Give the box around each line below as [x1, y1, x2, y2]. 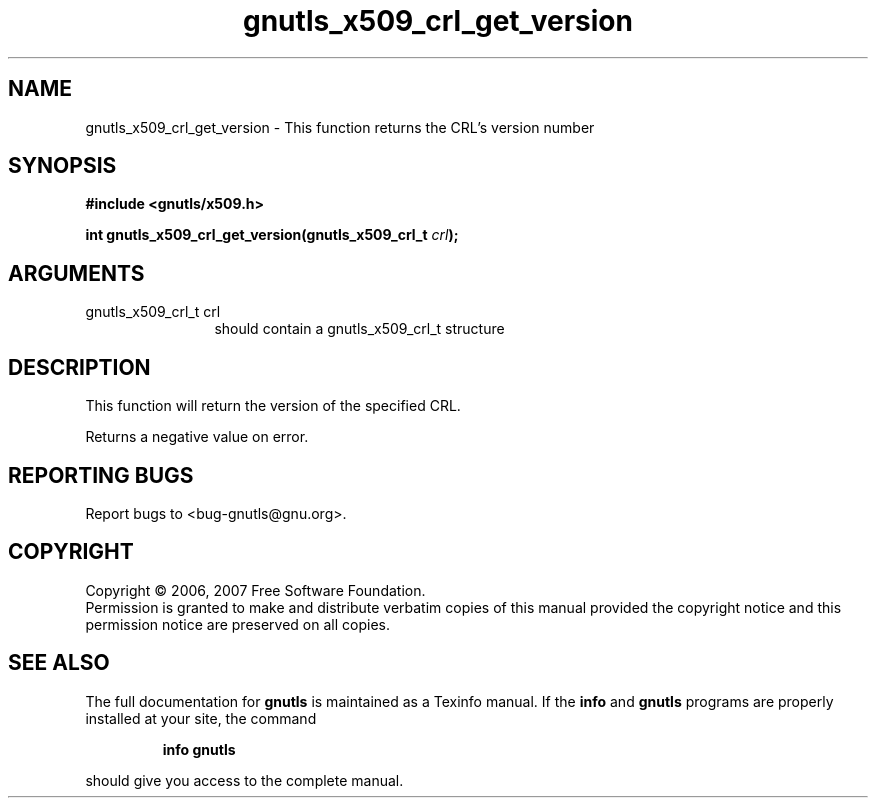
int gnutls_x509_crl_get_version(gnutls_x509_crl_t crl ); [85, 226, 459, 244]
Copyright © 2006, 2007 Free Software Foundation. [85, 581, 426, 599]
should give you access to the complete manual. [85, 771, 404, 789]
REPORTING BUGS [8, 462, 194, 488]
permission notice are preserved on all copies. [85, 615, 390, 633]
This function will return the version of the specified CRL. [85, 397, 461, 415]
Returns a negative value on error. [85, 428, 309, 446]
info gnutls [162, 740, 236, 758]
